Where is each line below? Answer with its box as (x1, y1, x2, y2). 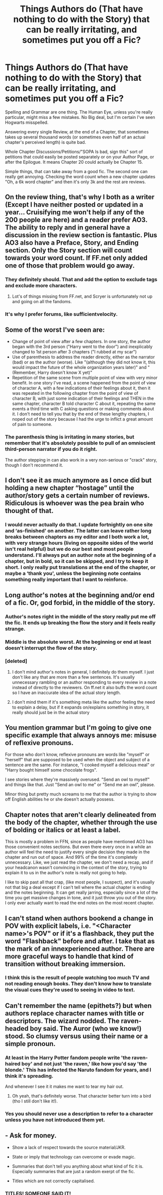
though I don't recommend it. (5, 462, 64, 468)
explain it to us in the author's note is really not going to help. (5, 870, 127, 876)
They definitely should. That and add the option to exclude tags (5, 276, 158, 283)
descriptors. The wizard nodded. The (5, 1017, 120, 1025)
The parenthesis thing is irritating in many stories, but (5, 434, 134, 441)
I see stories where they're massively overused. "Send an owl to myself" (5, 776, 150, 783)
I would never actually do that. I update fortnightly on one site (5, 521, 153, 528)
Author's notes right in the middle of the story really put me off (5, 613, 156, 620)
